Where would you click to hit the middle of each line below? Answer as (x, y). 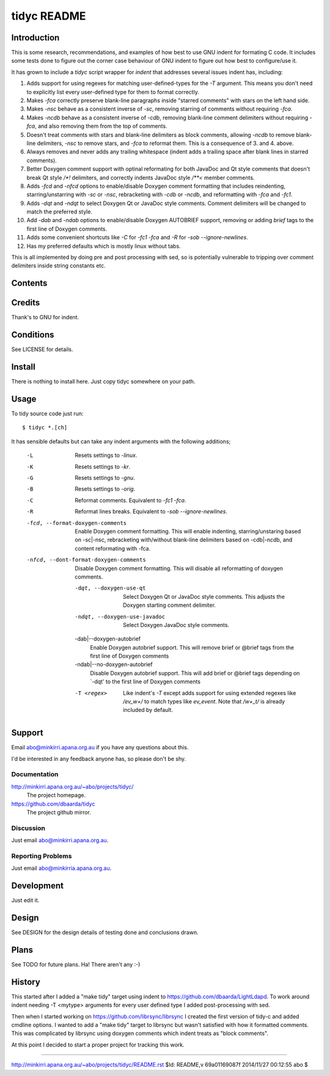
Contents (29, 284)
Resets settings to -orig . (105, 489)
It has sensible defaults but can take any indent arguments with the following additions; (121, 441)
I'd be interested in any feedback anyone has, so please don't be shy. (99, 759)
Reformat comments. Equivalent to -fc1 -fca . (130, 500)
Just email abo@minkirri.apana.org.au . (60, 840)
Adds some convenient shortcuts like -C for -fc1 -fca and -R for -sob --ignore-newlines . (137, 237)
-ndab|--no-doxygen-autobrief (114, 664)
